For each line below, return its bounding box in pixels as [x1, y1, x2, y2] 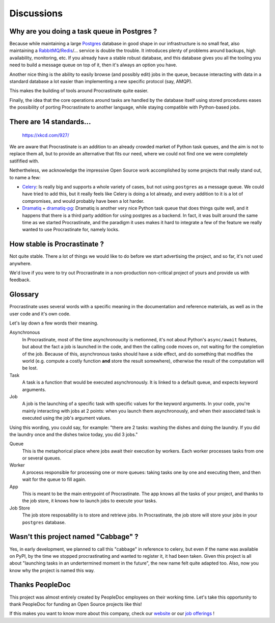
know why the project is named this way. [9, 567, 95, 573]
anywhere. [9, 260, 32, 266]
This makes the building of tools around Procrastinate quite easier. [9, 88, 149, 94]
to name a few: [9, 174, 41, 180]
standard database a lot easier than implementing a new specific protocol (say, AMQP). [9, 78, 193, 85]
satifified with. [9, 158, 39, 164]
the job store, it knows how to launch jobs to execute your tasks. [22, 498, 157, 504]
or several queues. [22, 455, 61, 461]
